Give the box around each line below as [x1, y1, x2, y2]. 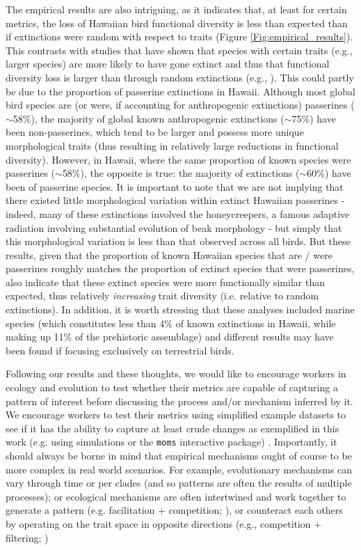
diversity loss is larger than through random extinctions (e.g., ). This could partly [6, 70, 354, 84]
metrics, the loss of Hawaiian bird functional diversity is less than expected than [6, 15, 348, 30]
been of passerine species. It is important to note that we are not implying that [6, 179, 344, 194]
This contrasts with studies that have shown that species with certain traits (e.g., [6, 42, 353, 57]
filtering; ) [6, 530, 49, 544]
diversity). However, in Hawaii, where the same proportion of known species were [6, 152, 351, 166]
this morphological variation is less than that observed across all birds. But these [6, 234, 351, 249]
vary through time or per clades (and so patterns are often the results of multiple [6, 476, 352, 490]
